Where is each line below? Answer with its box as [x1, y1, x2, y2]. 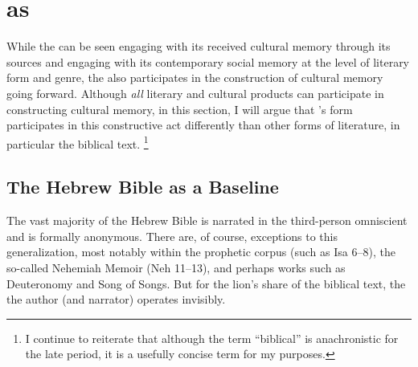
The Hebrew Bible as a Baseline [6, 174, 279, 199]
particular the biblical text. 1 [6, 133, 149, 152]
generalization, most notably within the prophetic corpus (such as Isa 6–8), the [6, 243, 395, 260]
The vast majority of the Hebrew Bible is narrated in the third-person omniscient [6, 212, 408, 229]
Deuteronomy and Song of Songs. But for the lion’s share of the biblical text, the [6, 275, 406, 292]
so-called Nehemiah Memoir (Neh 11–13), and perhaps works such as [6, 259, 346, 275]
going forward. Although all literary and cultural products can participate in [6, 84, 384, 101]
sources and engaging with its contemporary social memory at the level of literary [6, 53, 410, 70]
